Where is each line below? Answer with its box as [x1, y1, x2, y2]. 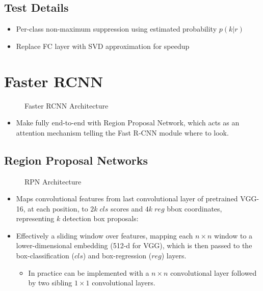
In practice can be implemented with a [28, 267, 149, 278]
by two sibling [28, 277, 72, 288]
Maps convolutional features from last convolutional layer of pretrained [16, 193, 238, 204]
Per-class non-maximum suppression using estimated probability [16, 23, 217, 34]
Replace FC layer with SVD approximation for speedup [16, 40, 190, 51]
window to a [214, 230, 253, 241]
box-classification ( [16, 250, 74, 261]
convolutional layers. [92, 277, 155, 288]
